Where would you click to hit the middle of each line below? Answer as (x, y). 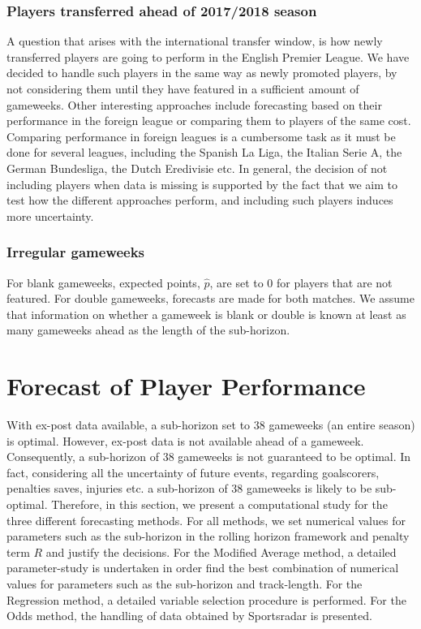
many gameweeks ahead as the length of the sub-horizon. (148, 330)
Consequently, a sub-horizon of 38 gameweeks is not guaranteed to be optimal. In (209, 457)
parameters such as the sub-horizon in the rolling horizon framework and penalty (208, 536)
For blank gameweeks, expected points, (103, 282)
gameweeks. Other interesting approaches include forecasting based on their (194, 104)
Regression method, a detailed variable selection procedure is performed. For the (206, 599)
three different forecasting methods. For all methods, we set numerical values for (206, 520)
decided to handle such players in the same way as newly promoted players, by (202, 73)
